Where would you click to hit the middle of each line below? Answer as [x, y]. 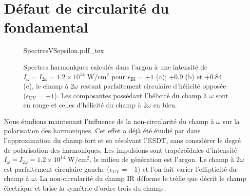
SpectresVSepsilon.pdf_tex [64, 50]
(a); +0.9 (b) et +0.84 [189, 76]
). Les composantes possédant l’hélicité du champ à [131, 95]
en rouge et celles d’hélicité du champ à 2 [85, 105]
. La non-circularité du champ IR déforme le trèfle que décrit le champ [141, 178]
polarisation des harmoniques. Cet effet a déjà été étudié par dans [102, 131]
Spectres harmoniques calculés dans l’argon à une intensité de [115, 66]
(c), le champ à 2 [49, 86]
